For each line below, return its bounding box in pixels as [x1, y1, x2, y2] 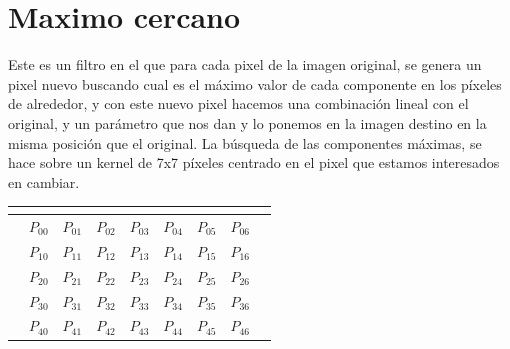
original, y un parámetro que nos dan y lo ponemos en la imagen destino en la [8, 112, 487, 133]
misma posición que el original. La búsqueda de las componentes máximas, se [8, 132, 482, 153]
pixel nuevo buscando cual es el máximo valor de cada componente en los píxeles [8, 73, 502, 94]
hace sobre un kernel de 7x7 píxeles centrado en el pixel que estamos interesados [8, 152, 500, 173]
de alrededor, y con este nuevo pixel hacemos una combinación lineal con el [8, 93, 469, 114]
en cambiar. [8, 171, 80, 192]
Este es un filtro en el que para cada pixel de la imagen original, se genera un [8, 54, 482, 75]
